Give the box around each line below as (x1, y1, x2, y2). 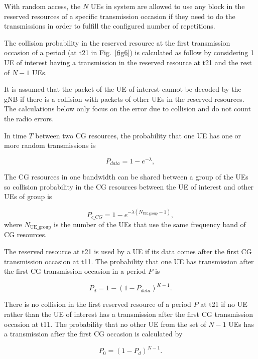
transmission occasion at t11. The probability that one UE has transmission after (4, 256, 254, 266)
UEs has (228, 318, 254, 329)
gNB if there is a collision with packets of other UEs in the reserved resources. (4, 93, 244, 104)
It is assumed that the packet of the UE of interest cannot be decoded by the (4, 84, 241, 94)
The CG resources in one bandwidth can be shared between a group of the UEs (4, 171, 248, 182)
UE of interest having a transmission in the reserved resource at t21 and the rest (4, 57, 252, 67)
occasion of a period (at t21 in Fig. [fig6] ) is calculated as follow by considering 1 (4, 47, 254, 58)
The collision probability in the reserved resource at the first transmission (4, 37, 230, 48)
